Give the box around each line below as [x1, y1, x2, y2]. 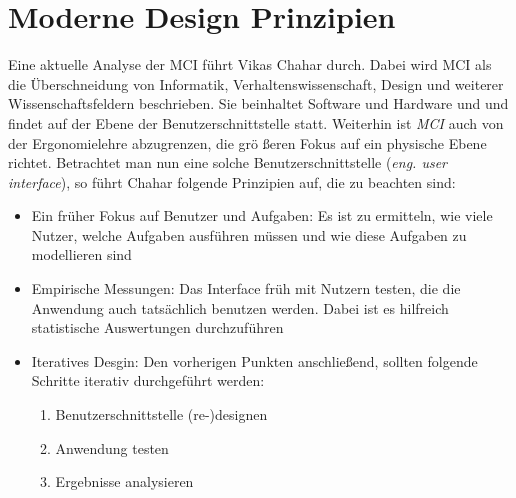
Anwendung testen [55, 437, 169, 458]
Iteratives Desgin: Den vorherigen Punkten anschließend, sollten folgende [31, 350, 478, 371]
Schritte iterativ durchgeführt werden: [31, 370, 265, 391]
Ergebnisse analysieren [55, 471, 194, 492]
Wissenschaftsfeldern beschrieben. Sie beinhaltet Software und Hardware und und [8, 93, 509, 114]
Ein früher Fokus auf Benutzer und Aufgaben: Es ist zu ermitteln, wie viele [31, 205, 493, 226]
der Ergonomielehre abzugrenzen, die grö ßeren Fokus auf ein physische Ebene [8, 132, 487, 153]
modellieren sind [31, 244, 132, 265]
